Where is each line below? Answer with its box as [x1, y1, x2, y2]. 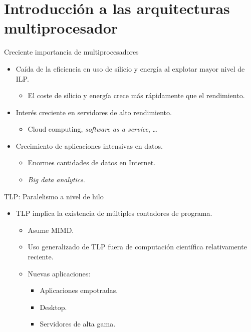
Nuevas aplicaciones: [28, 268, 91, 278]
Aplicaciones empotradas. [40, 285, 118, 295]
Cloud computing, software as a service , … [28, 124, 157, 134]
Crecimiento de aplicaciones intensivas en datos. [16, 140, 163, 151]
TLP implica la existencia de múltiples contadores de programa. [16, 208, 212, 218]
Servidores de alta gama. [40, 318, 116, 329]
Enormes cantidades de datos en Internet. [28, 157, 156, 168]
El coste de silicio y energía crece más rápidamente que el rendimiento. [28, 90, 245, 101]
